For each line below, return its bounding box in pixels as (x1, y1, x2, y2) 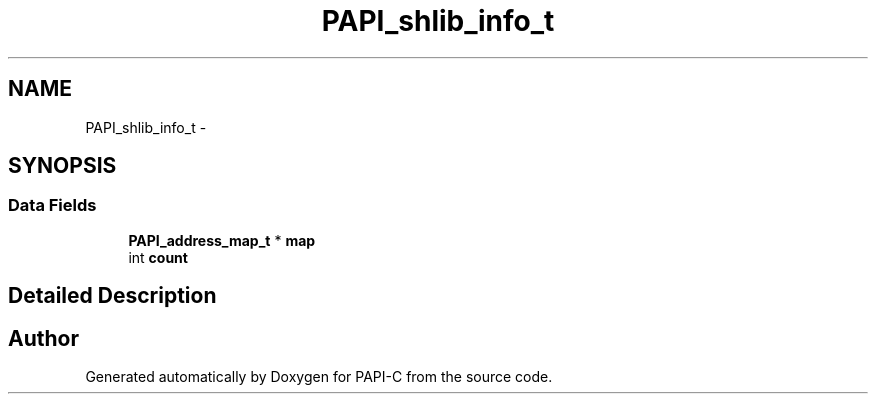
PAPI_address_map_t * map (128, 231, 316, 249)
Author (8, 325, 79, 351)
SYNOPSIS (8, 153, 117, 179)
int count (128, 248, 188, 266)
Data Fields (8, 195, 97, 216)
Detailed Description (8, 283, 217, 309)
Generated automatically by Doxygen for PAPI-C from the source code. (85, 368, 553, 386)
